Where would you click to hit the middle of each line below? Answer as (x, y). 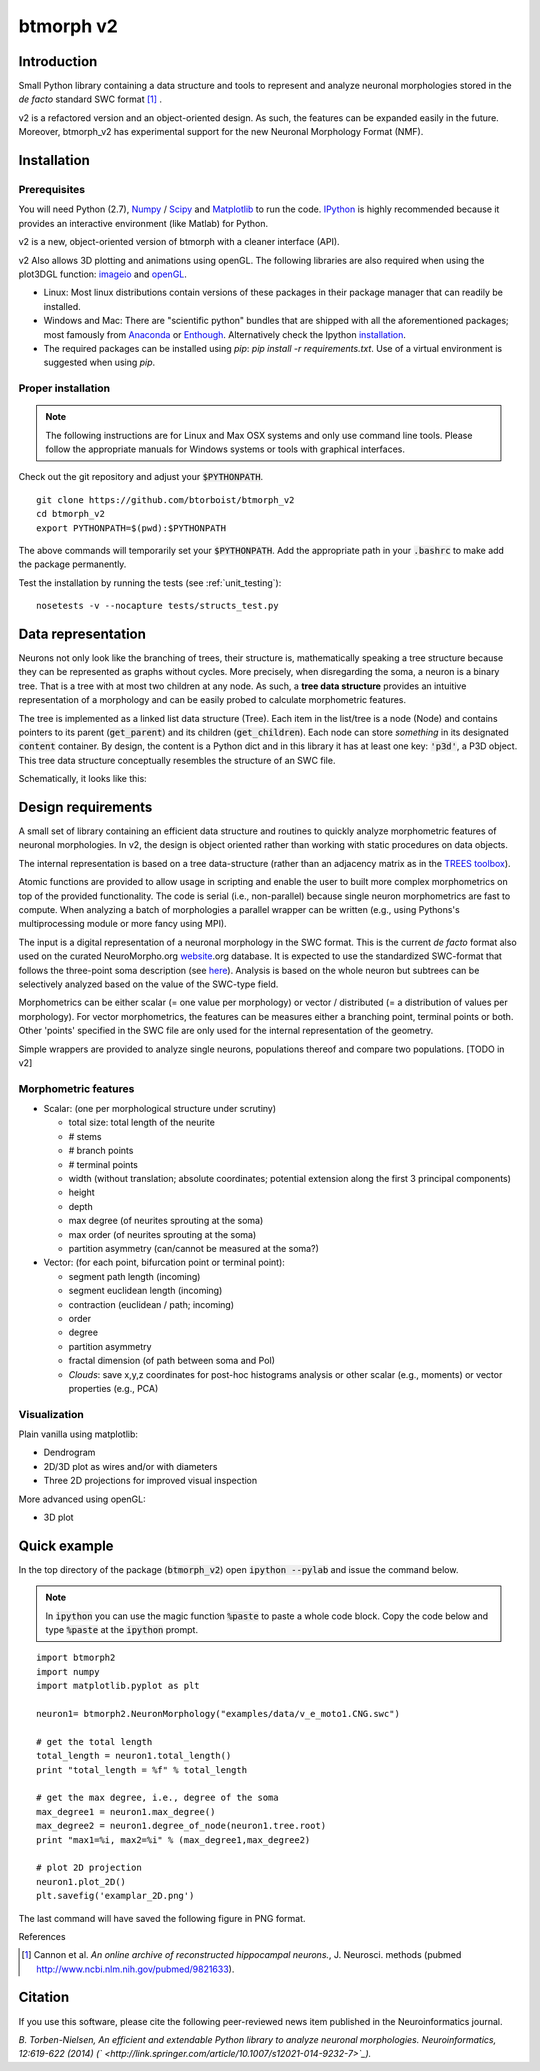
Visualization (51, 1414)
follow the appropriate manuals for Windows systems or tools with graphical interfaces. (225, 449)
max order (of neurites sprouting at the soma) (162, 1234)
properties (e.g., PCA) (113, 1388)
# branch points (101, 1151)
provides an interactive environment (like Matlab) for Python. (143, 223)
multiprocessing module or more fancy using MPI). (122, 924)
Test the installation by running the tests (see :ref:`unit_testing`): (150, 582)
